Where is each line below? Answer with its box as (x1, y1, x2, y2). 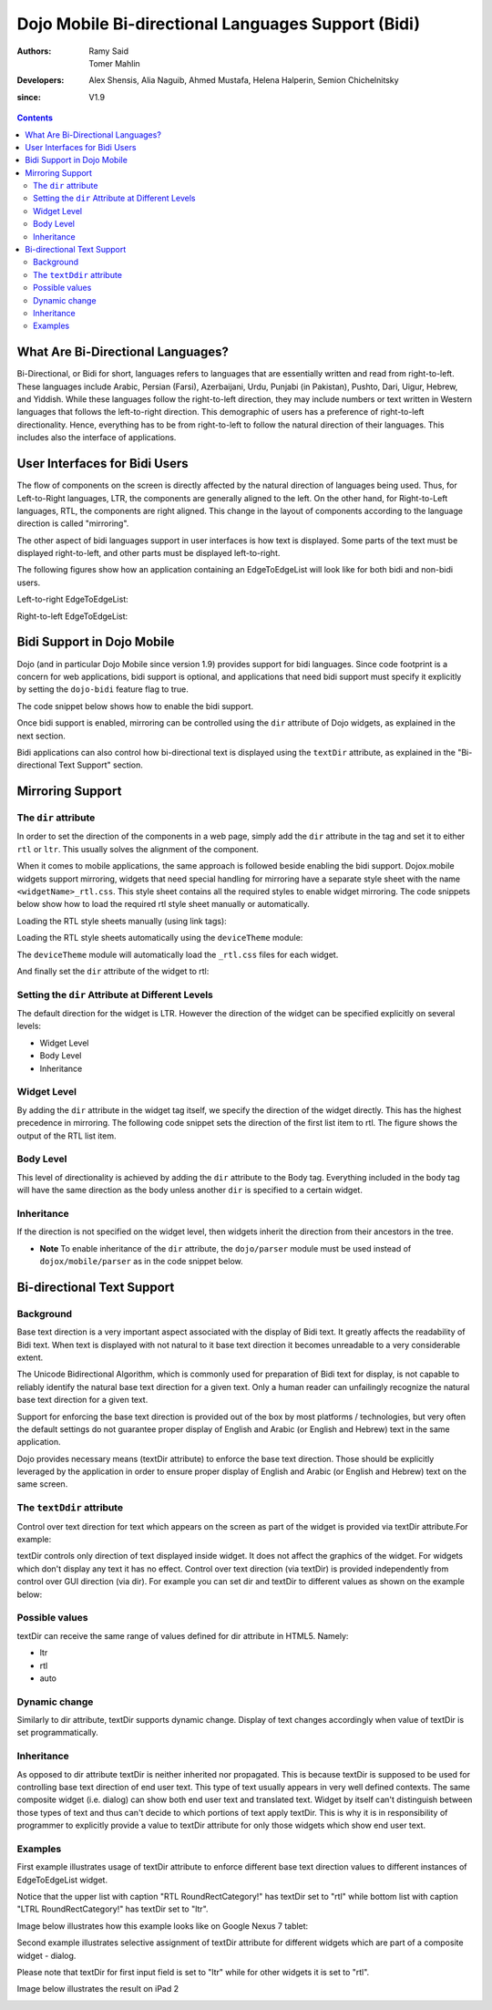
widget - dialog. (16, 1950, 77, 1961)
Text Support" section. (57, 759, 143, 770)
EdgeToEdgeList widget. (16, 1874, 108, 1885)
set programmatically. (16, 1727, 99, 1738)
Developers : (16, 75, 65, 86)
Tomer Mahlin (88, 57, 140, 68)
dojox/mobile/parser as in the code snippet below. (39, 1256, 243, 1267)
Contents (16, 112, 54, 123)
